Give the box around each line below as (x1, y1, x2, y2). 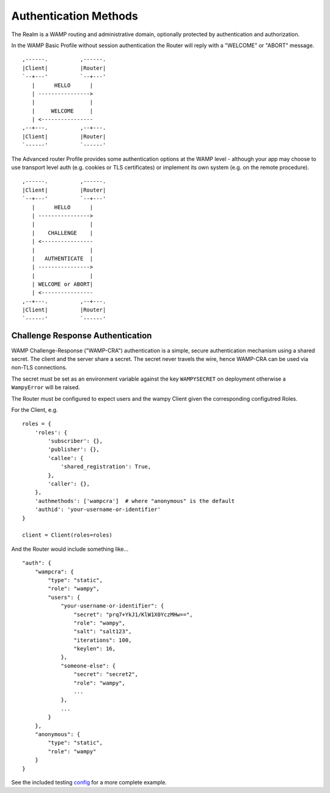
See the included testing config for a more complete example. (11, 778, 167, 786)
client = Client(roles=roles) (22, 532, 113, 538)
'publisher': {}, (48, 446, 100, 453)
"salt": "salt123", (73, 628, 132, 635)
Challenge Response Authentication (11, 330, 152, 341)
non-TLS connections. (11, 364, 67, 371)
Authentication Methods (11, 9, 139, 23)
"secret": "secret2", (73, 671, 139, 678)
